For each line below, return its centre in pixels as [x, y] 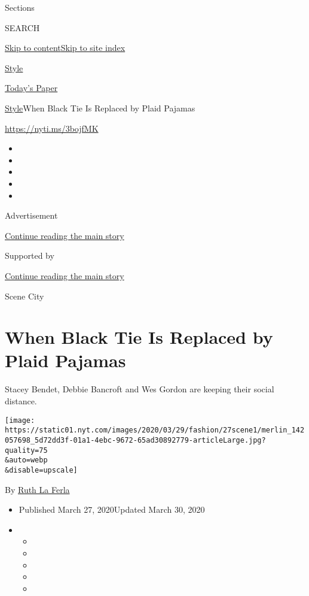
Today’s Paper [31, 88]
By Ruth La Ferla [37, 489]
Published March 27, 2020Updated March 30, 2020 [112, 509]
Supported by [30, 255]
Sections [20, 7]
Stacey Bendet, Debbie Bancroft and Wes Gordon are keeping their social [140, 389]
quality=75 [26, 450]
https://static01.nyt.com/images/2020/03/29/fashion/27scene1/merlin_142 [155, 430]
